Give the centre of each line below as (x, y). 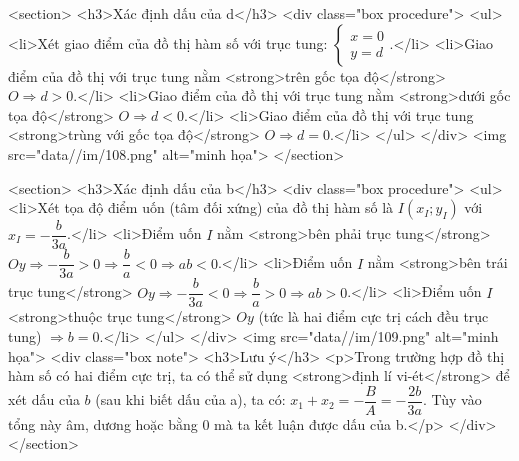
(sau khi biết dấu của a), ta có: (190, 399)
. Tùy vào (452, 399)
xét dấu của (44, 399)
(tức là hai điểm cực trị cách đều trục (373, 316)
